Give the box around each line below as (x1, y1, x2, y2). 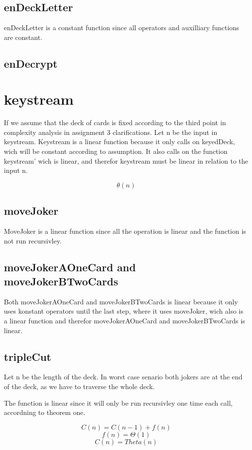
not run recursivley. (4, 235, 62, 245)
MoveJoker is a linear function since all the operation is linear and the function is (4, 226, 246, 236)
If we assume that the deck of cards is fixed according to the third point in (4, 117, 226, 128)
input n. (4, 165, 28, 175)
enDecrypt (4, 56, 58, 71)
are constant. (4, 32, 43, 42)
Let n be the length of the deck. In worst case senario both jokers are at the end (4, 372, 243, 382)
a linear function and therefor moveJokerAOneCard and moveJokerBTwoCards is (4, 316, 245, 326)
